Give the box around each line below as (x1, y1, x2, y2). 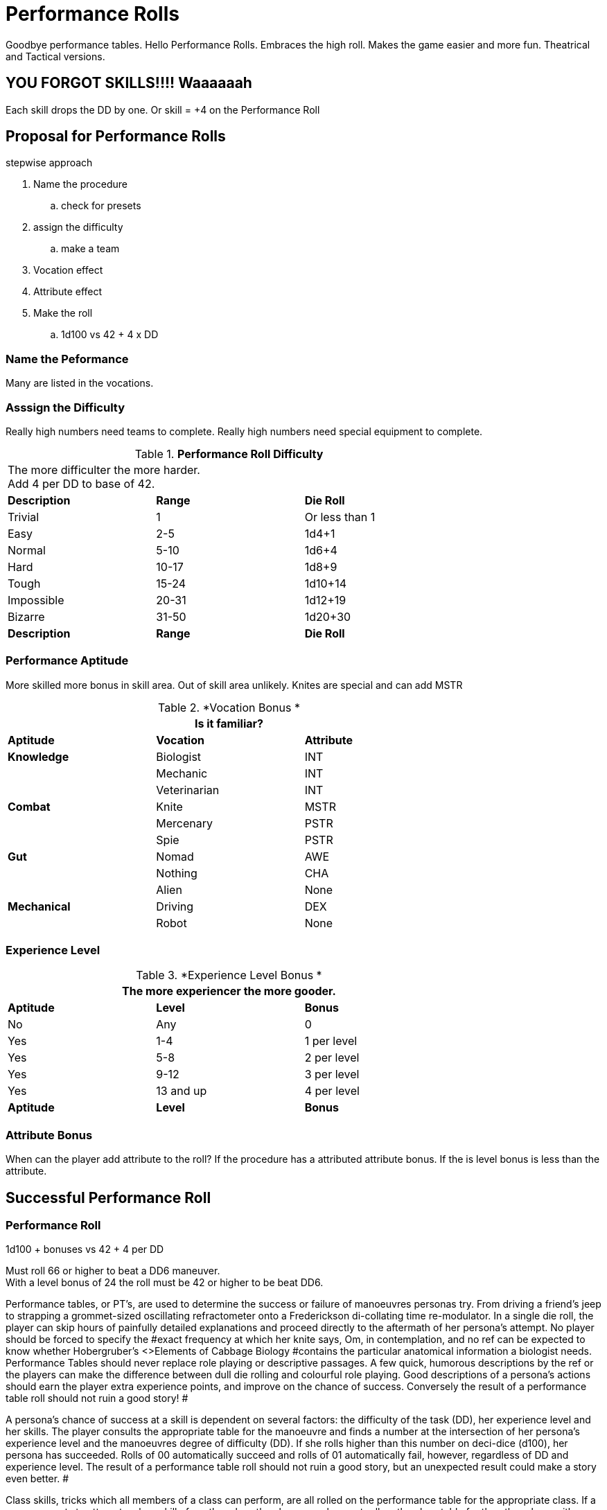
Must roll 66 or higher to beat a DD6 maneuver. (6, 1265, 220, 1277)
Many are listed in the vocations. (6, 377, 154, 389)
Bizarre (8, 609, 45, 624)
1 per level (304, 1034, 358, 1048)
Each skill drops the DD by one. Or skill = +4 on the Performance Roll (6, 103, 320, 116)
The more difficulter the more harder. (8, 462, 200, 477)
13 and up (156, 1084, 207, 1098)
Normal (8, 543, 46, 557)
